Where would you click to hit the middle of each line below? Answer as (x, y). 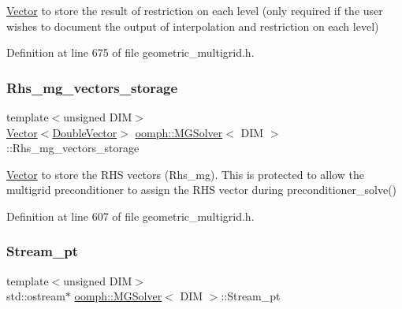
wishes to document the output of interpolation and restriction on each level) (193, 26)
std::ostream (36, 296)
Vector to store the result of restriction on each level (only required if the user (195, 10)
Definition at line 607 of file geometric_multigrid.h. (130, 216)
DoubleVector (85, 132)
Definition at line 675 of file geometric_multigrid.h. (130, 52)
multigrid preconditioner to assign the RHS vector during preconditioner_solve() (202, 190)
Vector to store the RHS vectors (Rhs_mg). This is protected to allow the (185, 174)
